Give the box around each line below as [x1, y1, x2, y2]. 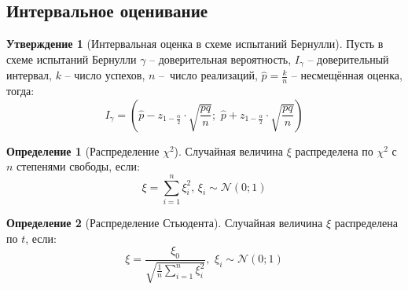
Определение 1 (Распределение [6, 142, 160, 159]
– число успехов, [64, 67, 145, 83]
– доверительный [307, 50, 389, 67]
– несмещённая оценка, [291, 67, 402, 83]
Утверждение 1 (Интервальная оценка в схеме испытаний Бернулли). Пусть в [6, 35, 384, 52]
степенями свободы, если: [17, 158, 140, 174]
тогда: [6, 83, 35, 99]
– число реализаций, [159, 67, 258, 83]
